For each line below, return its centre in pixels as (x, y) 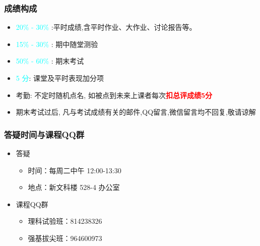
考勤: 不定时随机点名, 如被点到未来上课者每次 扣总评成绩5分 (114, 95)
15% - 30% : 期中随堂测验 (57, 44)
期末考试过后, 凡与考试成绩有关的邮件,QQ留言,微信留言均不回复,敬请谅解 (136, 112)
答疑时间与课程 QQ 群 (44, 134)
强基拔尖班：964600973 (65, 238)
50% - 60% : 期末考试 (50, 61)
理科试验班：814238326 (65, 221)
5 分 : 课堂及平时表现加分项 (60, 78)
